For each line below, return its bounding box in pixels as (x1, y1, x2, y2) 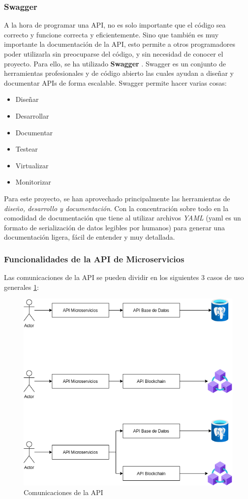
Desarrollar (15, 110, 49, 121)
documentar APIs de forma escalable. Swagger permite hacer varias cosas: (4, 77, 227, 88)
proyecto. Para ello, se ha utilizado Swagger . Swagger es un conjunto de (4, 58, 226, 68)
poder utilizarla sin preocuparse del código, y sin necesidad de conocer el (4, 49, 223, 59)
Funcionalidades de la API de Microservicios (4, 252, 185, 265)
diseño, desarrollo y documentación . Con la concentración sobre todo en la (4, 203, 229, 213)
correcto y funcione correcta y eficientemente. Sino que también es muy (4, 29, 219, 39)
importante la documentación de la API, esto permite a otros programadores (4, 39, 236, 49)
